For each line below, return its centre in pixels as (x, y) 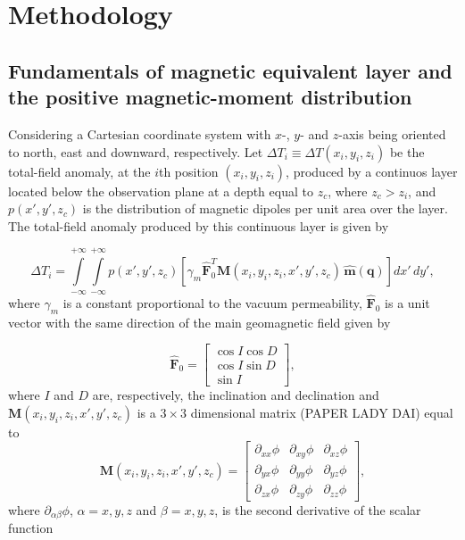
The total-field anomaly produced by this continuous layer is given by (199, 225)
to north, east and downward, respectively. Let (136, 151)
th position (188, 171)
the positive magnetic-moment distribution (210, 97)
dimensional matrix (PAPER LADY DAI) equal (322, 412)
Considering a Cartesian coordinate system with (140, 133)
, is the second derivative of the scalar (318, 509)
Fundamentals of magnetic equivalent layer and (230, 70)
